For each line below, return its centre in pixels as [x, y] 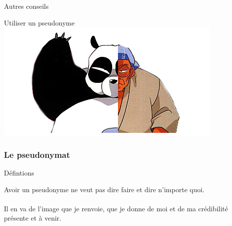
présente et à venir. [33, 218]
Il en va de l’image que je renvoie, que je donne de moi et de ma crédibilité [116, 208]
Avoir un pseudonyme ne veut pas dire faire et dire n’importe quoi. [104, 189]
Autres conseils [26, 6]
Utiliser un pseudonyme [39, 22]
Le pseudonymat [37, 154]
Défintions [19, 173]
